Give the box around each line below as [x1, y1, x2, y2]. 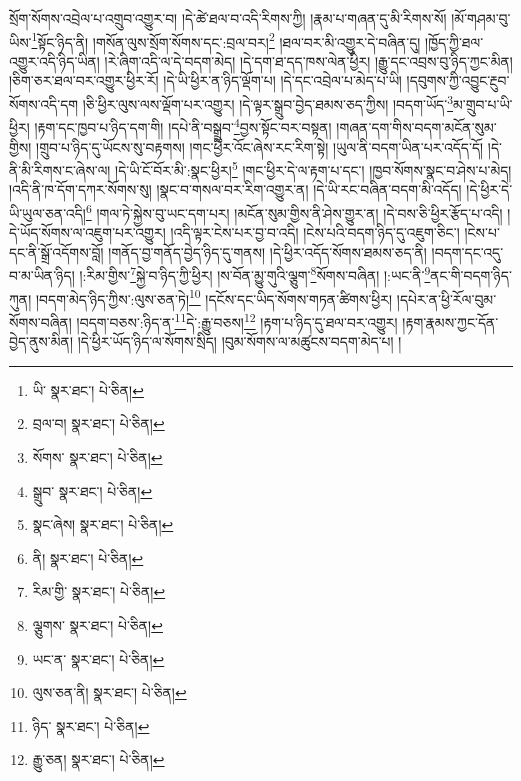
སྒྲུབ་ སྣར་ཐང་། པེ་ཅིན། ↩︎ [32, 480, 153, 501]
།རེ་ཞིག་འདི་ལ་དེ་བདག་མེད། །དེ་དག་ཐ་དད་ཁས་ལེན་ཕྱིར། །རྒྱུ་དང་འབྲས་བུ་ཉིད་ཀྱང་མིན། [104, 50, 513, 71]
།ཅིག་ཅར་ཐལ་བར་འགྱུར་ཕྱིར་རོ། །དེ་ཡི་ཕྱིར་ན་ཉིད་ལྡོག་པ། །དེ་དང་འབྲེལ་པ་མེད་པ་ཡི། [9, 70, 402, 91]
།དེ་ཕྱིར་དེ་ [466, 179, 513, 200]
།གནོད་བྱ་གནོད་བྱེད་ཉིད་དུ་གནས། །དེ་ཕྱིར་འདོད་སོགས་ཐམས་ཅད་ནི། [108, 241, 427, 262]
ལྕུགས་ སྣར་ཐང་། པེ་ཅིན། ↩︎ [32, 614, 163, 635]
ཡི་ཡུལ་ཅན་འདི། [9, 202, 86, 223]
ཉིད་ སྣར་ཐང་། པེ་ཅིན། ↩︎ [32, 715, 150, 736]
